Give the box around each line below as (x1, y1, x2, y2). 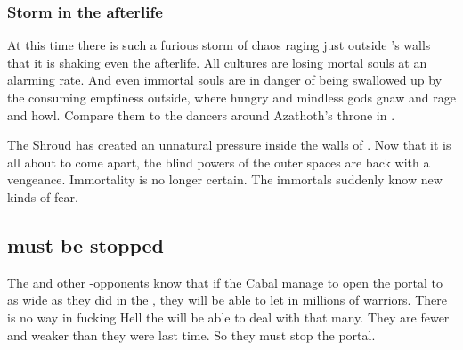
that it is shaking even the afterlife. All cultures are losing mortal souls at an (7, 53, 427, 71)
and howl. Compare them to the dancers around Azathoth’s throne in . (7, 105, 395, 124)
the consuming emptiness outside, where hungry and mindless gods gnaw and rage (7, 88, 456, 106)
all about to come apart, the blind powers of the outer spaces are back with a (7, 152, 430, 171)
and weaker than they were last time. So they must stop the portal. (7, 325, 376, 344)
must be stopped (7, 231, 165, 258)
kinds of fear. (7, 187, 78, 206)
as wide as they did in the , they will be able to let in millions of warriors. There (7, 290, 447, 309)
